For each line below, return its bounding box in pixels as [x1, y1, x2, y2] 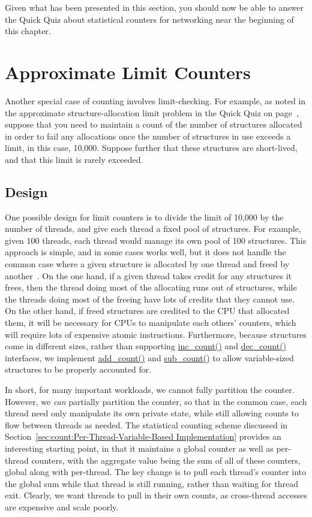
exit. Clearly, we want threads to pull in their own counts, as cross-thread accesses [5, 489, 307, 501]
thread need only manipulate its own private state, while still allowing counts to [5, 407, 299, 419]
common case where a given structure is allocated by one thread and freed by [5, 258, 290, 270]
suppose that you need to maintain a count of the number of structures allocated [5, 118, 302, 131]
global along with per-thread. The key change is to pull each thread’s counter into [5, 465, 306, 478]
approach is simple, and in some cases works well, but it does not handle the [5, 246, 286, 258]
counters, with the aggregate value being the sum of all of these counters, [31, 453, 301, 466]
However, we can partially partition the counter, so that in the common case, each [5, 395, 307, 407]
